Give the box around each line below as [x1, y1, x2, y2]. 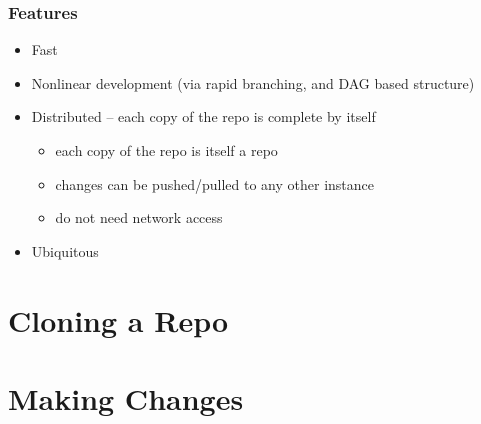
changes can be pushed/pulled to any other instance [55, 173, 374, 194]
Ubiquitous [31, 240, 99, 261]
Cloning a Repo [8, 299, 229, 340]
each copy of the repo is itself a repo [55, 140, 278, 160]
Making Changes [8, 377, 244, 418]
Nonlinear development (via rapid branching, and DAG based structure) [31, 72, 475, 93]
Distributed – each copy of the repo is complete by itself [31, 106, 376, 127]
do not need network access [55, 207, 223, 228]
